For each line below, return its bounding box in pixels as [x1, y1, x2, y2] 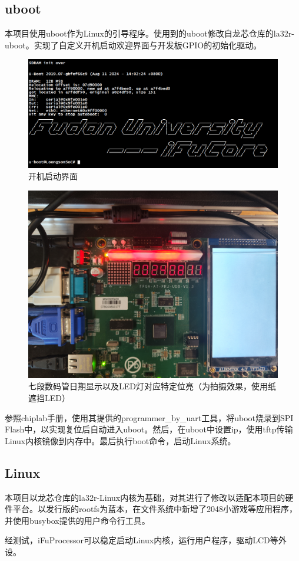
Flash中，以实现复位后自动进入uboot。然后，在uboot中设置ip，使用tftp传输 [5, 423, 293, 435]
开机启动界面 [28, 170, 78, 182]
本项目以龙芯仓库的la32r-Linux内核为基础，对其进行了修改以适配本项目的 [5, 491, 285, 503]
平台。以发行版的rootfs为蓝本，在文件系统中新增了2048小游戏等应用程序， [12, 503, 298, 515]
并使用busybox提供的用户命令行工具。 [5, 514, 150, 526]
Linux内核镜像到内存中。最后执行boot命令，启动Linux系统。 [5, 434, 236, 447]
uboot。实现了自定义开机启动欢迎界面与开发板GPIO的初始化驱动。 [5, 38, 262, 51]
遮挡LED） [28, 392, 70, 404]
